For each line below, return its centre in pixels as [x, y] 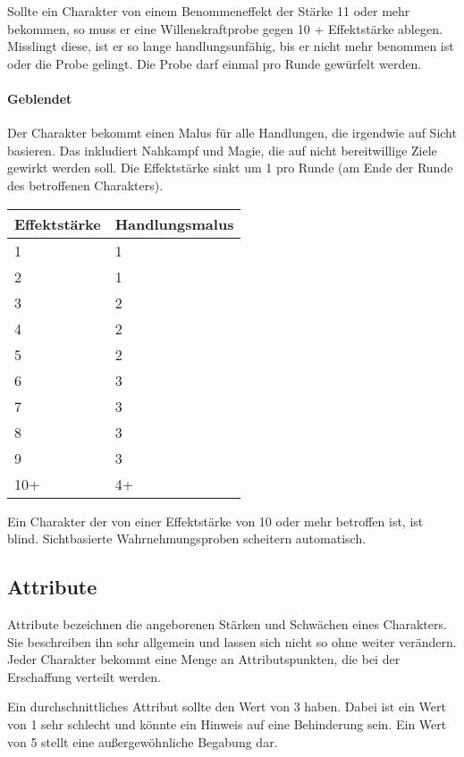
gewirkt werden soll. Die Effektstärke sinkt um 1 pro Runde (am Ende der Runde [230, 168]
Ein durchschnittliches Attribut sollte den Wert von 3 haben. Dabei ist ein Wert [227, 707]
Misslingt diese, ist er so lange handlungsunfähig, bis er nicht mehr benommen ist [231, 46]
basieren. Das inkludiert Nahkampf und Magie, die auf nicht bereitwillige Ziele [222, 150]
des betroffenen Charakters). [85, 185]
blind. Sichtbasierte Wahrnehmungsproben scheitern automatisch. [187, 538]
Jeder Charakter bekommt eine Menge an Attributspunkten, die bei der [204, 659]
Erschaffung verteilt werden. [84, 676]
